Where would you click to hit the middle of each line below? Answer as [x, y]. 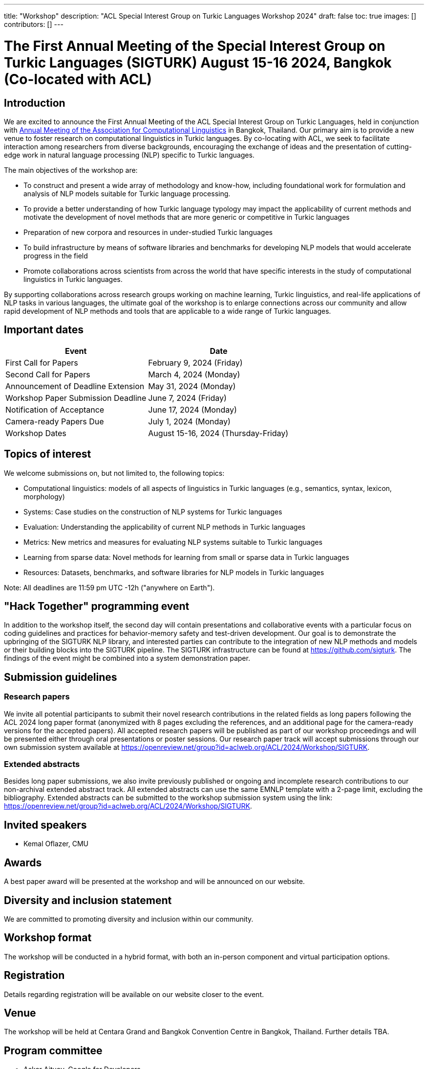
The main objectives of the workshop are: [71, 170]
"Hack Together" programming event [97, 606]
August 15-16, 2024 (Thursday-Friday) [218, 433]
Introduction [35, 103]
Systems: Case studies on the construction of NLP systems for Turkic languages [153, 511]
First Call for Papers [42, 362]
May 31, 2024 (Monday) [192, 386]
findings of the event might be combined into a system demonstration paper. [127, 658]
